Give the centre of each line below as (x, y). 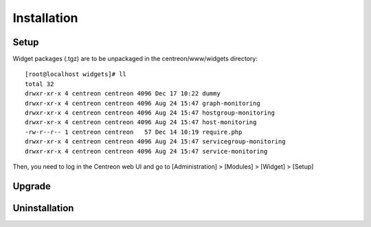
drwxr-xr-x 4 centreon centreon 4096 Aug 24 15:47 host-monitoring (141, 122)
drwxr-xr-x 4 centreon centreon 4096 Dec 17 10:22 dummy (123, 94)
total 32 (40, 84)
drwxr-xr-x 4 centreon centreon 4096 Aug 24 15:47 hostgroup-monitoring (150, 113)
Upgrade (32, 186)
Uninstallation (43, 208)
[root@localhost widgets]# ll (76, 74)
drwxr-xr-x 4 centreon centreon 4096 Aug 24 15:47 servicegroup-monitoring (155, 142)
